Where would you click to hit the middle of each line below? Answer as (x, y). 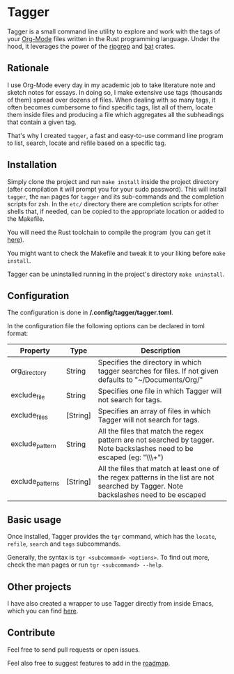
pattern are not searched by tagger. (156, 440)
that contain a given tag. (42, 122)
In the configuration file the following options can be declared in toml (106, 326)
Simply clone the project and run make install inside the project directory (113, 181)
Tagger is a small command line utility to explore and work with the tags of (114, 31)
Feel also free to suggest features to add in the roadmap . (89, 663)
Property (35, 351)
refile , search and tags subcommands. (64, 544)
